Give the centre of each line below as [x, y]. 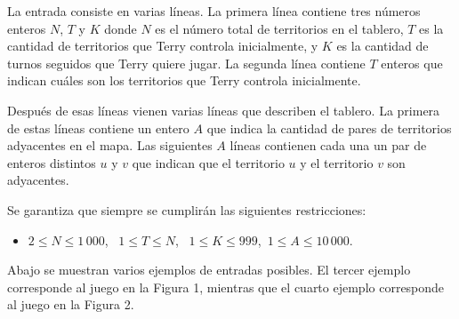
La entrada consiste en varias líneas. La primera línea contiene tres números [214, 11]
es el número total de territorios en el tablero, [279, 28]
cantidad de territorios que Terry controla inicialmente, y [163, 46]
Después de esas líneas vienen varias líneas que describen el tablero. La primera [224, 110]
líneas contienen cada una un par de [328, 145]
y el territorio [337, 162]
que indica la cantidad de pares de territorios [329, 128]
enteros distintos [52, 162]
